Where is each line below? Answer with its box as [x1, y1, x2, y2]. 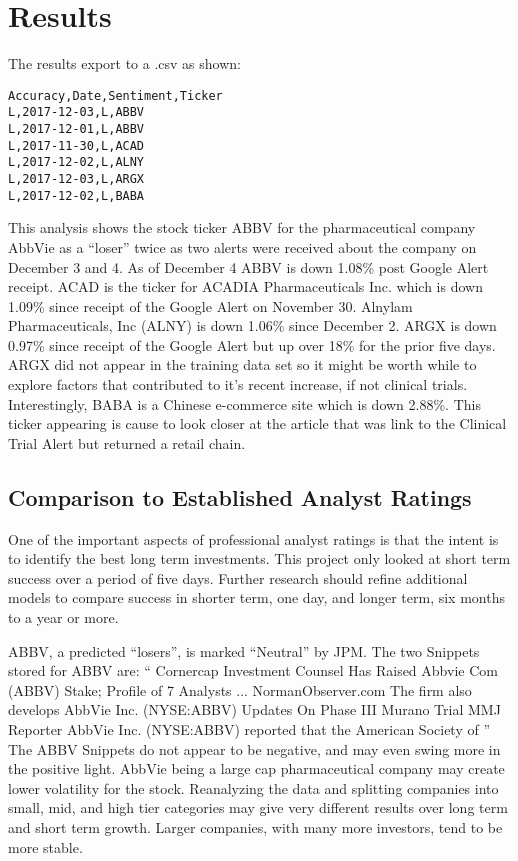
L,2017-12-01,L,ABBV [8, 122, 145, 137]
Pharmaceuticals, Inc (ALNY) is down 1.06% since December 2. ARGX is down [8, 315, 497, 336]
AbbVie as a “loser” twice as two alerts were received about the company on [8, 236, 477, 257]
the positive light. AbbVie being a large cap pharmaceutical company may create [8, 758, 505, 779]
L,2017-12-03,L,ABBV [8, 105, 145, 120]
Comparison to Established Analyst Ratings [8, 481, 472, 512]
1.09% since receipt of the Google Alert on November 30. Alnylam [8, 295, 413, 316]
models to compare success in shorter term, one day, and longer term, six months [8, 587, 505, 608]
